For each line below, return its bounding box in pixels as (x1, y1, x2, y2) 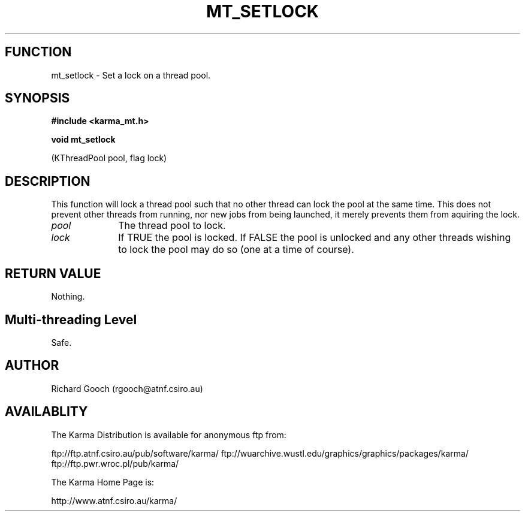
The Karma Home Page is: (51, 476, 155, 487)
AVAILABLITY (5, 404, 88, 420)
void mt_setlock (51, 134, 116, 145)
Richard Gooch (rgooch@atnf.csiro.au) (51, 383, 203, 394)
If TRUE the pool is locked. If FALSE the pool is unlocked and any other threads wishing (118, 231, 511, 244)
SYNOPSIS (5, 90, 70, 106)
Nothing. (51, 291, 85, 302)
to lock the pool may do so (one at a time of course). (118, 243, 354, 256)
